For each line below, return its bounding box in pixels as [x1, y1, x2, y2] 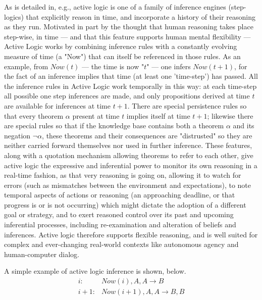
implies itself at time [126, 110, 190, 121]
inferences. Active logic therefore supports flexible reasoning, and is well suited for [4, 229, 258, 239]
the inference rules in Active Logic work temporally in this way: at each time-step [4, 80, 257, 91]
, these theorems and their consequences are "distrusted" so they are [42, 130, 252, 140]
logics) [4, 11, 24, 22]
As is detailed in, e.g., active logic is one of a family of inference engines [4, 2, 226, 12]
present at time [72, 110, 120, 121]
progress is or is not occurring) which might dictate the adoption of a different [4, 199, 246, 210]
